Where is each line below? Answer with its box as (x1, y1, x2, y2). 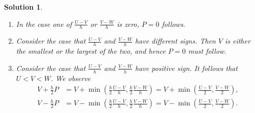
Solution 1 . (4, 2, 43, 12)
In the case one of (16, 18, 72, 29)
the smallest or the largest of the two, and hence (16, 46, 166, 56)
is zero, (116, 18, 139, 29)
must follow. (188, 46, 227, 56)
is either (225, 35, 250, 46)
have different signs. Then (135, 35, 216, 46)
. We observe (51, 72, 91, 83)
